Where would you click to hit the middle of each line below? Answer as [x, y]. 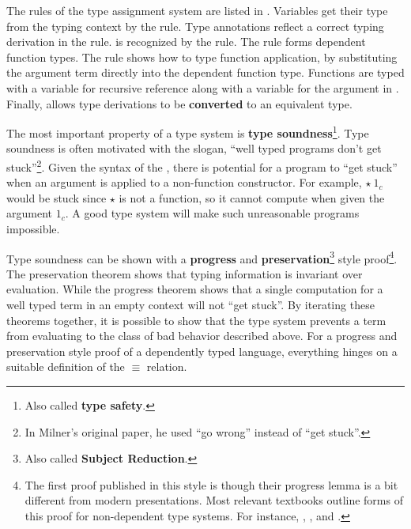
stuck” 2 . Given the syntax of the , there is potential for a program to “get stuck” [202, 166]
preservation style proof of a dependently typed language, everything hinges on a [202, 351]
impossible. [33, 229]
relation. [167, 367]
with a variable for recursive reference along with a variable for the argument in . [203, 87]
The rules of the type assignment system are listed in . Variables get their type [197, 10]
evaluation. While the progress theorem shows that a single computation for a [195, 289]
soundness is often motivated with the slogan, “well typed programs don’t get [194, 148]
